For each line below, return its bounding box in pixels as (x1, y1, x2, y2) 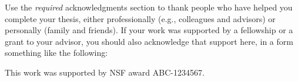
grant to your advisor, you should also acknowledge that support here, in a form (5, 35, 293, 47)
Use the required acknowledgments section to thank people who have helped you (5, 1, 293, 13)
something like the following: (5, 47, 108, 59)
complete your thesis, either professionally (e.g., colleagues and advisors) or (5, 12, 276, 24)
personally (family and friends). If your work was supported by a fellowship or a (5, 24, 293, 36)
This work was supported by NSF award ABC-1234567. (5, 66, 205, 78)
